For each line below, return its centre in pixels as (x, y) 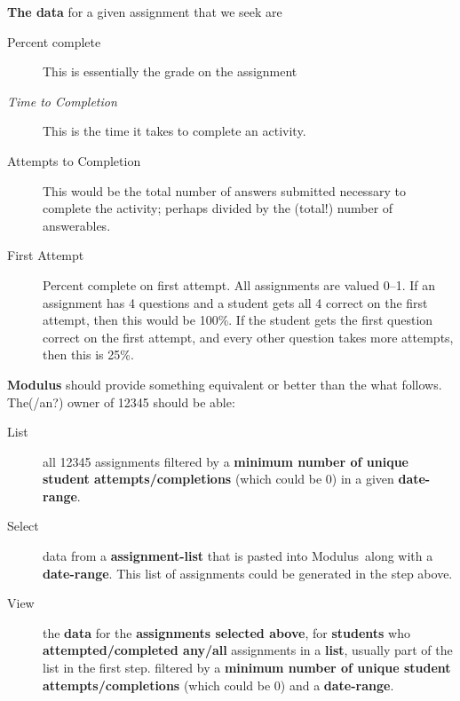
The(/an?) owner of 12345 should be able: (121, 402)
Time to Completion (62, 101)
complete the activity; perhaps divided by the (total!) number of (218, 208)
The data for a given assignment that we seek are (145, 12)
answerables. (77, 225)
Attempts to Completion (74, 160)
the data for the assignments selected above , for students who (226, 632)
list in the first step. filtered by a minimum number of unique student (247, 668)
